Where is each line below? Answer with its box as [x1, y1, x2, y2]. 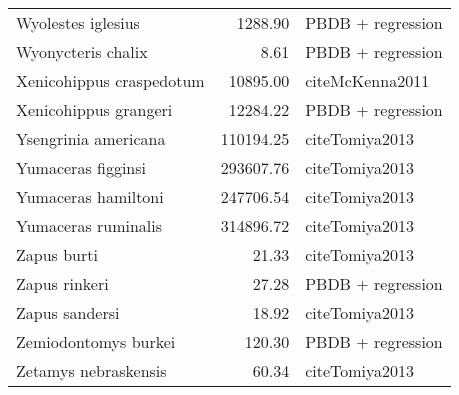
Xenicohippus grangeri [16, 98, 173, 121]
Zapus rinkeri [16, 272, 109, 295]
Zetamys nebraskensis [16, 359, 167, 382]
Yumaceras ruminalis [16, 214, 163, 237]
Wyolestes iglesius [16, 11, 140, 34]
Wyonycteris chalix [16, 40, 148, 63]
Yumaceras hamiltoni [16, 185, 164, 208]
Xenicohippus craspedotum [16, 69, 205, 92]
